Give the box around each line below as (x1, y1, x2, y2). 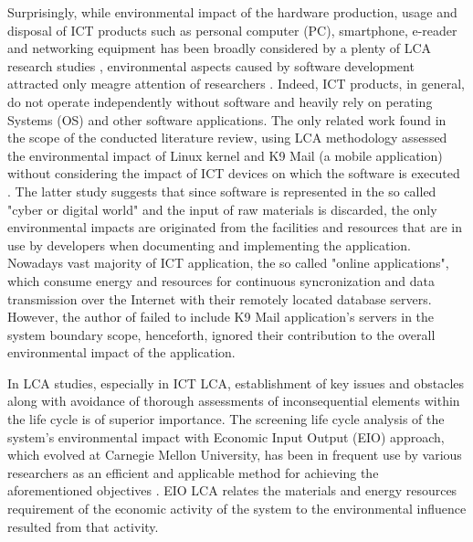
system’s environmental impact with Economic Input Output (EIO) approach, (7, 427, 445, 446)
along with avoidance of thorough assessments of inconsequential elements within (7, 391, 460, 410)
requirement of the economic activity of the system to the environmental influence (7, 499, 467, 518)
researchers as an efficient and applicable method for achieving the (7, 462, 379, 482)
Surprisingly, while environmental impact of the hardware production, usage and (7, 3, 457, 21)
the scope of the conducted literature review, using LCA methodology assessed (7, 128, 447, 147)
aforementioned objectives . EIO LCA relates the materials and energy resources (7, 481, 457, 500)
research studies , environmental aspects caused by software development (7, 56, 415, 75)
